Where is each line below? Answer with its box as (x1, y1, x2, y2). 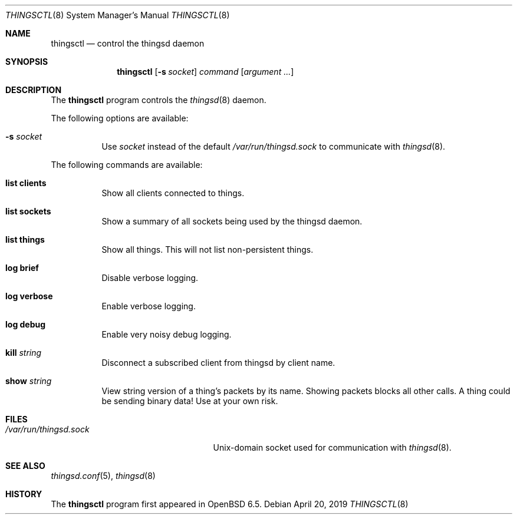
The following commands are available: (51, 160, 203, 170)
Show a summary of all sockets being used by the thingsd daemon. (101, 216, 363, 226)
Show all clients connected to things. (101, 188, 245, 198)
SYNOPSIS (5, 57, 48, 67)
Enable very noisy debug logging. (101, 329, 232, 339)
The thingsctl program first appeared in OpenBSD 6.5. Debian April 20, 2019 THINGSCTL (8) (51, 499, 409, 509)
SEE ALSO (5, 461, 45, 471)
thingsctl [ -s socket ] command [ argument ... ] (117, 67, 294, 77)
